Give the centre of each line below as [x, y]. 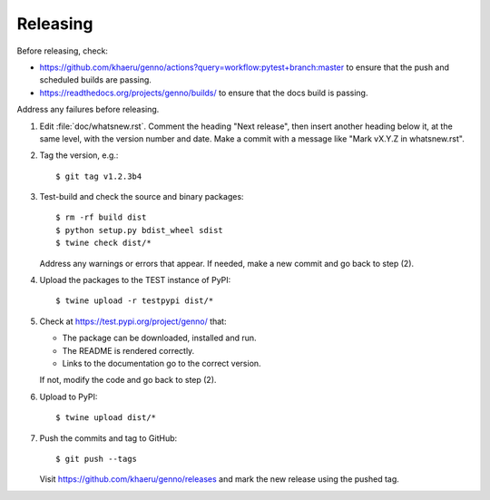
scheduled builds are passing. [95, 80]
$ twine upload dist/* [106, 418]
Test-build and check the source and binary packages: [142, 197]
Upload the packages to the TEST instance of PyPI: [135, 280]
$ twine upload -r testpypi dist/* [135, 301]
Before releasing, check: [63, 51]
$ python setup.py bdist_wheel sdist [140, 230]
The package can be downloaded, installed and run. [160, 338]
